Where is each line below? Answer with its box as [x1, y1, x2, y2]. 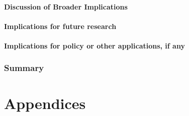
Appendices [4, 92, 86, 113]
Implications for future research [4, 20, 117, 31]
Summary [4, 61, 44, 74]
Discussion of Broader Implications [4, 1, 128, 11]
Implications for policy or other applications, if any [4, 40, 185, 50]
